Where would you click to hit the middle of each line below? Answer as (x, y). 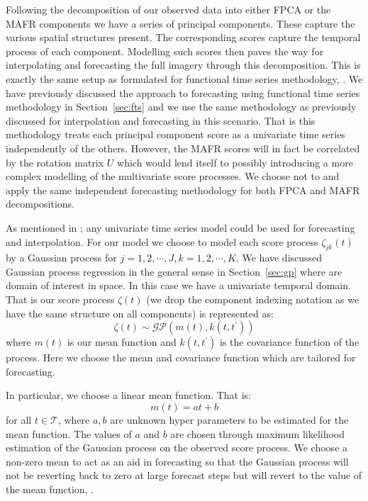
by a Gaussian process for (61, 258)
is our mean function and (122, 342)
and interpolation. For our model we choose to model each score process (162, 241)
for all (19, 420)
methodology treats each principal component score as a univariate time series (175, 134)
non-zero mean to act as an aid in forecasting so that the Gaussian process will (177, 461)
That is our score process (60, 299)
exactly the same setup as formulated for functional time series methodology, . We (184, 78)
